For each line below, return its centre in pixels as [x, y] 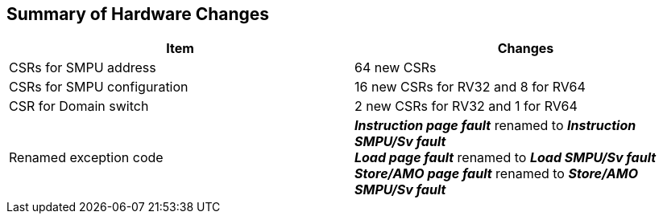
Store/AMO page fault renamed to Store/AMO [497, 174]
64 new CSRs [396, 68]
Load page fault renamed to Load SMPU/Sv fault [506, 158]
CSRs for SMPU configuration [99, 87]
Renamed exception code [86, 158]
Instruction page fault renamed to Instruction [495, 126]
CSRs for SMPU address [83, 68]
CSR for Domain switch [79, 106]
